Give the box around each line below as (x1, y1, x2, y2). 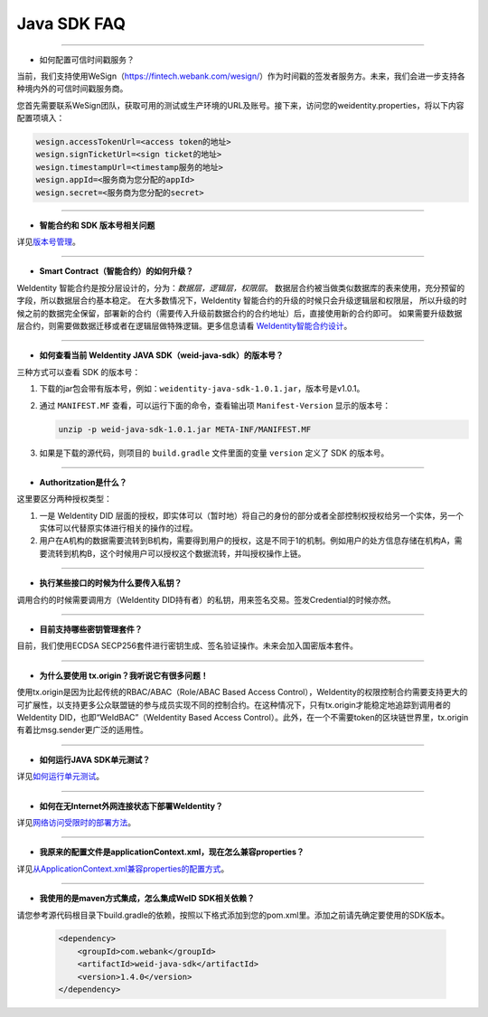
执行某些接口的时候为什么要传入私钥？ (39, 578, 183, 589)
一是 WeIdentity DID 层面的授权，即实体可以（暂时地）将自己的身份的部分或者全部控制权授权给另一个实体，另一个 (39, 510, 465, 521)
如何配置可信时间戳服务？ (39, 54, 135, 65)
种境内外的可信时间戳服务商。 (16, 83, 128, 94)
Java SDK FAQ (16, 14, 127, 33)
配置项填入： (16, 113, 65, 124)
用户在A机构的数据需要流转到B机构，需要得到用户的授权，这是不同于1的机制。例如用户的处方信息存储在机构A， (39, 535, 455, 546)
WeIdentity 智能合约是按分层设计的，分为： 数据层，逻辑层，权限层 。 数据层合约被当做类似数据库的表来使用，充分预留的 (16, 282, 465, 293)
